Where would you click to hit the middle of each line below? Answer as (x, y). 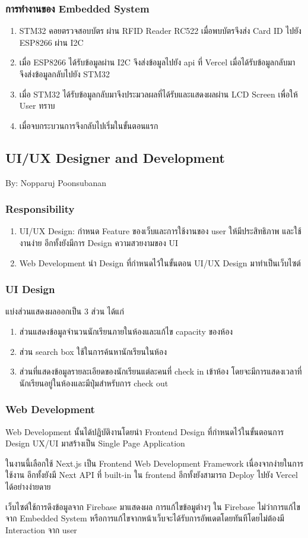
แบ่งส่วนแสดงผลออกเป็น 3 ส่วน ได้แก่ (65, 311)
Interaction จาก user (41, 529)
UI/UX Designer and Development (115, 157)
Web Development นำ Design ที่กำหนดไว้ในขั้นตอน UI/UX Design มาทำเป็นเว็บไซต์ (160, 262)
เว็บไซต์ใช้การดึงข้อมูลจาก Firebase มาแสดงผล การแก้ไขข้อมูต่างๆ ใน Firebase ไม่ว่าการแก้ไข (153, 506)
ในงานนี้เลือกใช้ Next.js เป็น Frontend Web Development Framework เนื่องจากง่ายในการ (155, 463)
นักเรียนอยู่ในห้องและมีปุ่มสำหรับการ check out (94, 383)
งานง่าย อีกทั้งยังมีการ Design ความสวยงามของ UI (99, 242)
